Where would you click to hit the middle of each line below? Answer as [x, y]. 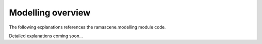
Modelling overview [50, 13]
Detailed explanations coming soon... [46, 36]
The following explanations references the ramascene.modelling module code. [87, 27]
